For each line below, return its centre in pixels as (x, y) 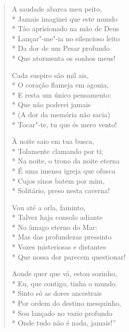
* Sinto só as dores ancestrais (57, 293)
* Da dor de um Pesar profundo (61, 48)
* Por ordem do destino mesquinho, (67, 303)
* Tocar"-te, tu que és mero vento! (64, 124)
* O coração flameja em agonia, (60, 85)
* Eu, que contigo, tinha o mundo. (64, 283)
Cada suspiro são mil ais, (50, 75)
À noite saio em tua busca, (53, 141)
